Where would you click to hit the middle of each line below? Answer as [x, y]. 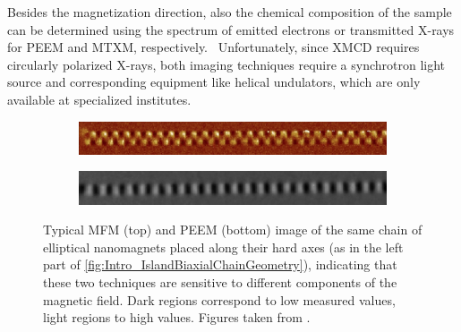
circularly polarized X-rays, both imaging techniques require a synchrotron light [226, 64]
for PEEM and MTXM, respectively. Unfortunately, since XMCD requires [213, 47]
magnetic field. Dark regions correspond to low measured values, [219, 299]
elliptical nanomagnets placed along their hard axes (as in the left [223, 247]
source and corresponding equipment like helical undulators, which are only [214, 82]
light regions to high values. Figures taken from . [177, 317]
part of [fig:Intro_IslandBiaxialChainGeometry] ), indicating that [220, 264]
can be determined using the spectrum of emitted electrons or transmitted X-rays [231, 29]
